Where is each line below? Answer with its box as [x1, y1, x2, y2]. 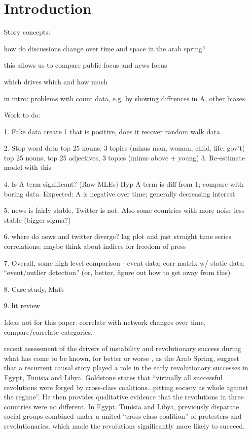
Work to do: [4, 110, 40, 120]
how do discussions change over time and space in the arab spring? [4, 43, 206, 53]
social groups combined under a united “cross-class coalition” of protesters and [4, 411, 242, 421]
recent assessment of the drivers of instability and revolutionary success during [4, 343, 242, 354]
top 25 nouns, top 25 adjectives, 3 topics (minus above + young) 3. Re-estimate [4, 152, 245, 162]
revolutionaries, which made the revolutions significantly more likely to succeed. [4, 420, 245, 431]
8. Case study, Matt [4, 283, 64, 294]
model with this [4, 162, 52, 172]
